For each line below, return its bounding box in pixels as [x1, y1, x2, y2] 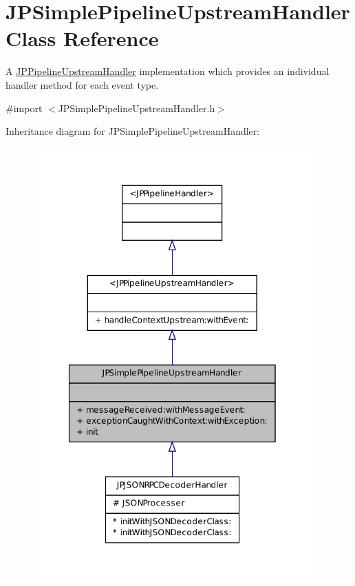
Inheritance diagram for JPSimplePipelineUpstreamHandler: [6, 124, 260, 138]
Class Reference [6, 24, 159, 52]
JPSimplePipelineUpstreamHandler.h [58, 100, 215, 115]
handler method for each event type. [6, 77, 159, 91]
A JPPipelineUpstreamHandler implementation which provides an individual [6, 64, 330, 78]
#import [6, 100, 43, 115]
